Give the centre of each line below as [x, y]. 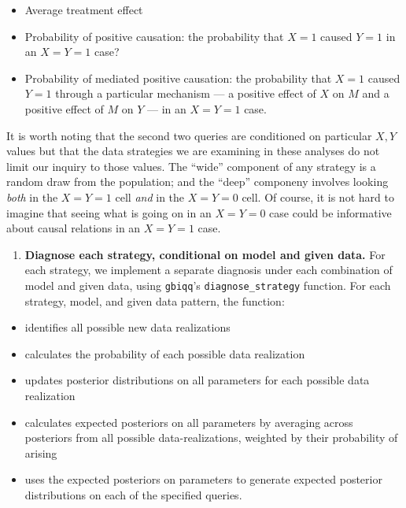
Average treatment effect [84, 9]
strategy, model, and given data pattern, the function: [155, 300]
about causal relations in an [74, 228]
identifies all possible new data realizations [127, 327]
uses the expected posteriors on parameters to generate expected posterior [203, 479]
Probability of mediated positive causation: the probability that [178, 78]
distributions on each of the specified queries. [133, 494]
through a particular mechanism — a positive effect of [186, 93]
